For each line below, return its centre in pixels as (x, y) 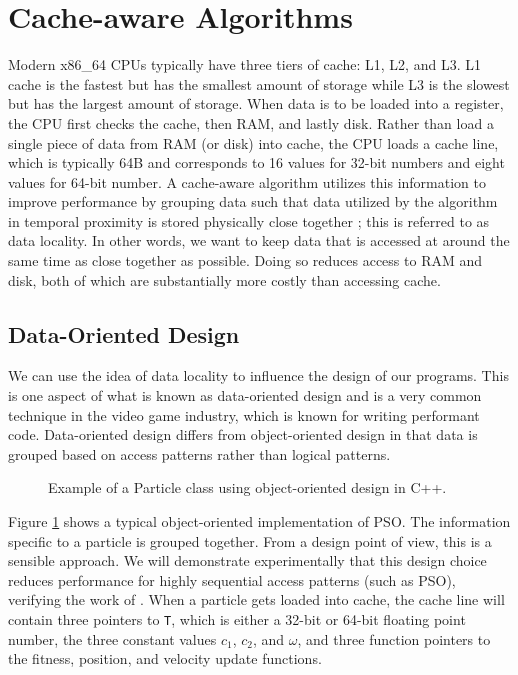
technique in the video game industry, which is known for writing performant (244, 414)
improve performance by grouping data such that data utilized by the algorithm (253, 201)
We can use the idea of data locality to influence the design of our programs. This (258, 375)
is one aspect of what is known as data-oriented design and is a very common (245, 395)
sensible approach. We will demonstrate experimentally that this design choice (247, 560)
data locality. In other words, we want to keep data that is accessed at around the (259, 240)
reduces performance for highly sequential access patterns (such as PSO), (232, 579)
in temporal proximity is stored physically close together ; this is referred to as (249, 220)
